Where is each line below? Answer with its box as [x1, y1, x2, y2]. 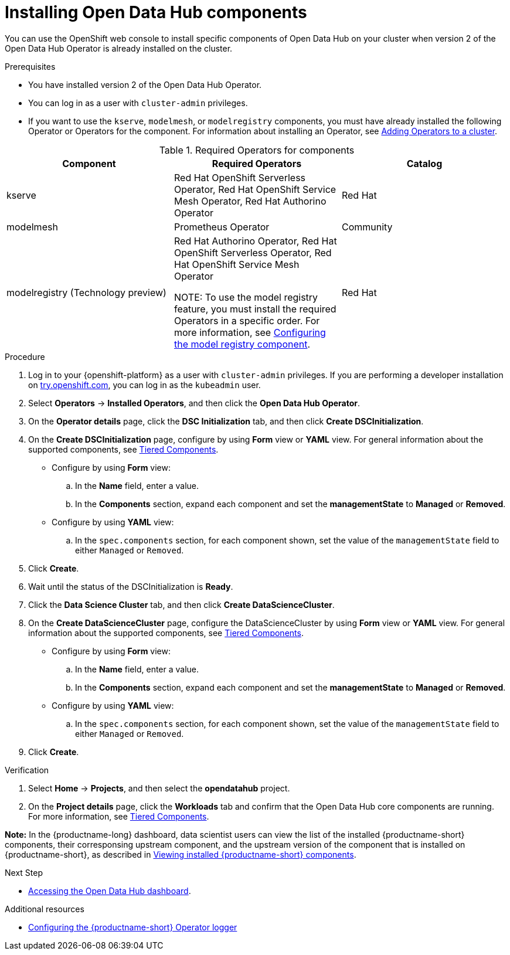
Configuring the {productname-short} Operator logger [28, 922, 237, 932]
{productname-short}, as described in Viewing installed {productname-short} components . [5, 849, 356, 859]
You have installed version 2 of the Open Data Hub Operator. [28, 79, 262, 90]
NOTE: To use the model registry [174, 291, 318, 303]
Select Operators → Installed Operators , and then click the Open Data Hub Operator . [28, 397, 361, 408]
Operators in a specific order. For [174, 314, 320, 327]
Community [341, 220, 393, 233]
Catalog [406, 157, 443, 169]
